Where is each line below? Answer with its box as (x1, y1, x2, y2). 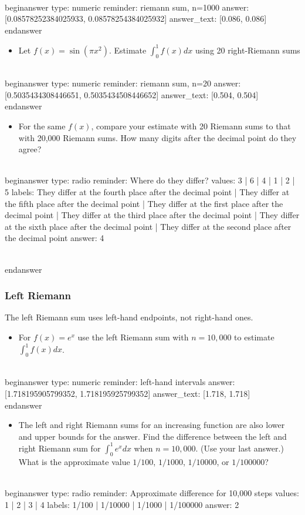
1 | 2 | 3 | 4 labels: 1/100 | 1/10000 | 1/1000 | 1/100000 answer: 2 (5, 498, 239, 510)
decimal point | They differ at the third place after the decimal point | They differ (5, 209, 300, 221)
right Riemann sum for (18, 442, 101, 454)
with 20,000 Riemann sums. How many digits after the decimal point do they (18, 131, 297, 143)
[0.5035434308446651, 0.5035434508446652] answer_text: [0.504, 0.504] (5, 88, 259, 101)
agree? (18, 143, 42, 155)
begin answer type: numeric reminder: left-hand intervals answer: (5, 376, 235, 388)
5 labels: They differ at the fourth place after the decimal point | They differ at (5, 186, 290, 198)
